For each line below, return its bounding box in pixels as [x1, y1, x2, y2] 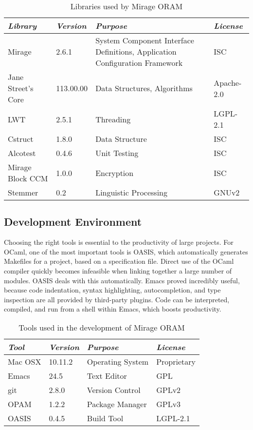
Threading [95, 113, 131, 125]
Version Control [87, 384, 141, 395]
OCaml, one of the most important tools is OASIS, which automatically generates [4, 246, 248, 256]
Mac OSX [8, 355, 41, 367]
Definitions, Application [95, 46, 177, 57]
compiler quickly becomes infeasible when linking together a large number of [4, 265, 232, 275]
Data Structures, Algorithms [95, 82, 193, 94]
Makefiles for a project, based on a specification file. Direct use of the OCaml [4, 256, 234, 266]
